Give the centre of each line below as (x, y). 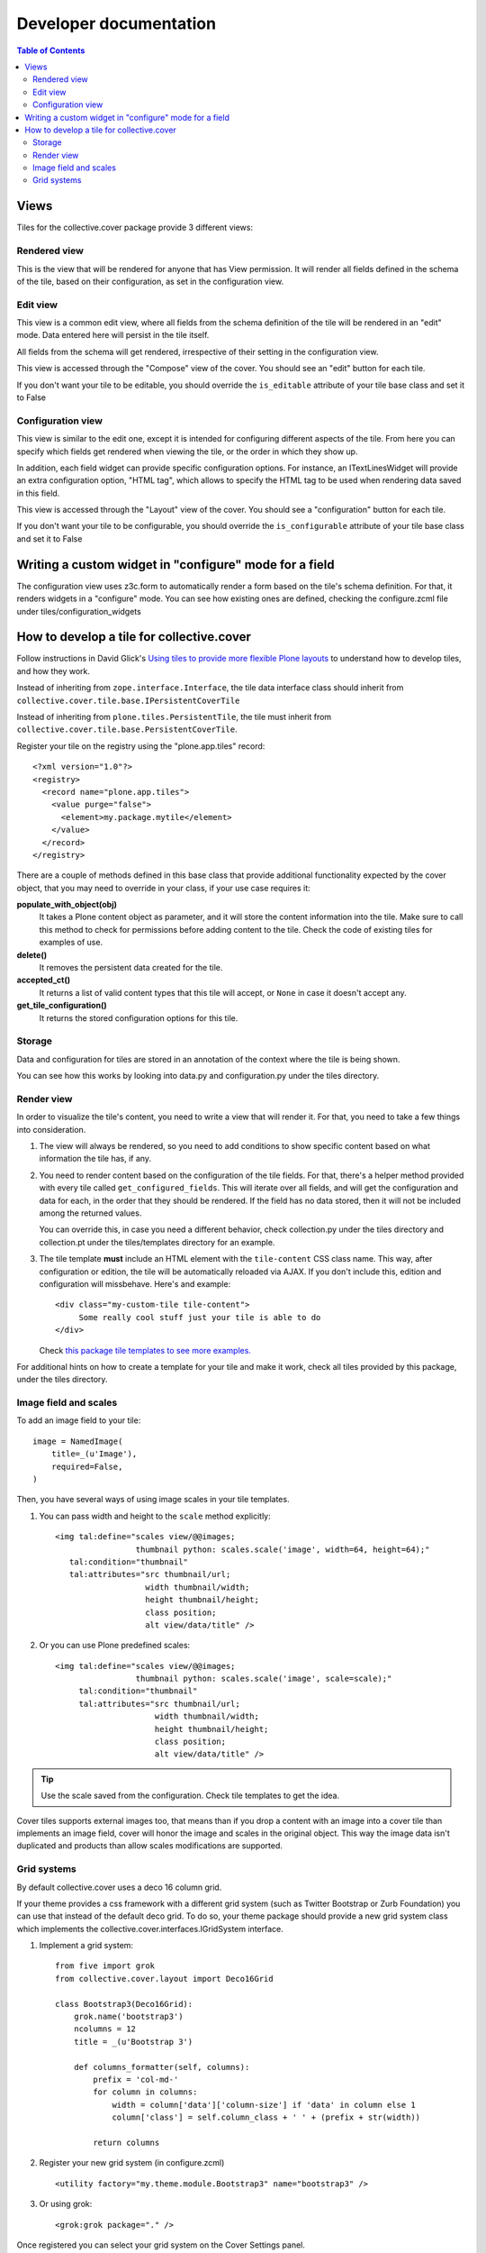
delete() (32, 954)
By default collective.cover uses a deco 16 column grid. (119, 1887)
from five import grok (105, 1966)
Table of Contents (51, 50)
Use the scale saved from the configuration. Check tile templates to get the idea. (190, 1796)
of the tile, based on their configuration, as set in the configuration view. (150, 281)
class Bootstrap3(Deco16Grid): (124, 2004)
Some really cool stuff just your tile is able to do (200, 1317)
